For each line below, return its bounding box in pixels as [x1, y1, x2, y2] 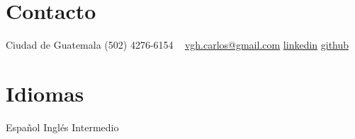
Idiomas [6, 78, 84, 107]
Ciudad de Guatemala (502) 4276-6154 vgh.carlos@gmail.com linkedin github [6, 37, 349, 52]
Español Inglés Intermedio [6, 119, 119, 134]
